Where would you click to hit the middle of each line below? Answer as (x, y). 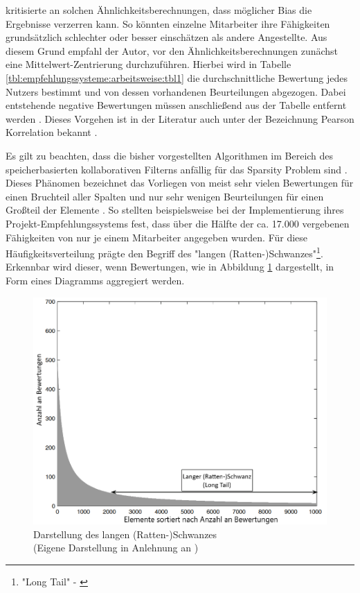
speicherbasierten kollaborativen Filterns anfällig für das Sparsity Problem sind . (177, 169)
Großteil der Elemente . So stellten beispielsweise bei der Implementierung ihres (175, 210)
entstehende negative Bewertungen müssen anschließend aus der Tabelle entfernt (176, 105)
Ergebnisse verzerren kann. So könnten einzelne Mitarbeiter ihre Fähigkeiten (168, 23)
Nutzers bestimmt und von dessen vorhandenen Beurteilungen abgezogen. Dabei (176, 91)
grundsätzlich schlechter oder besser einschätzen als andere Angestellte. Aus (166, 37)
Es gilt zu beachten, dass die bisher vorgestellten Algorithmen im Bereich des (170, 155)
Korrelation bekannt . (52, 132)
